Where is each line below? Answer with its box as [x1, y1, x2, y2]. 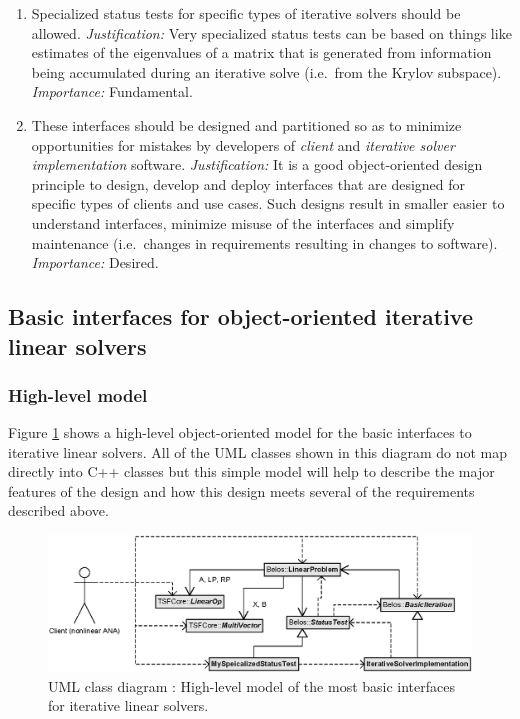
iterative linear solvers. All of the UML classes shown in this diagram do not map [8, 441, 508, 462]
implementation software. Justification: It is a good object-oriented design [31, 154, 483, 175]
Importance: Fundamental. [31, 81, 193, 102]
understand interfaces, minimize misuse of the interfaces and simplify [31, 212, 455, 233]
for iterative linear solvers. [48, 695, 209, 716]
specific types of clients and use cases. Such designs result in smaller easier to [31, 193, 505, 214]
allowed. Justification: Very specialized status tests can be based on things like [31, 22, 512, 43]
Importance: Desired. [31, 252, 159, 273]
